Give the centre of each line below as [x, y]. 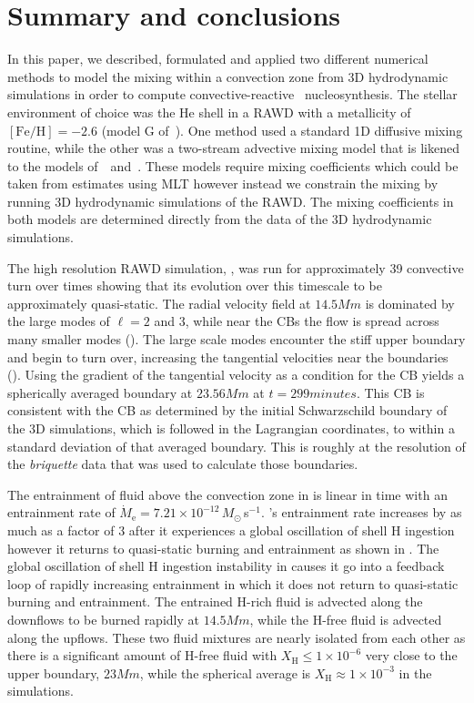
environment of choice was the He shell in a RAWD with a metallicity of [209, 112]
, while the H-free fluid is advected [346, 619]
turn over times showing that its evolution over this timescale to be [195, 285]
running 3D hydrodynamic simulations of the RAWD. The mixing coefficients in [231, 201]
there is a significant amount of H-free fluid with [142, 655]
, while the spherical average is [225, 672]
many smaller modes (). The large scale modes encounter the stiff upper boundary [237, 339]
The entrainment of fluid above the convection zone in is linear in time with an [227, 494]
